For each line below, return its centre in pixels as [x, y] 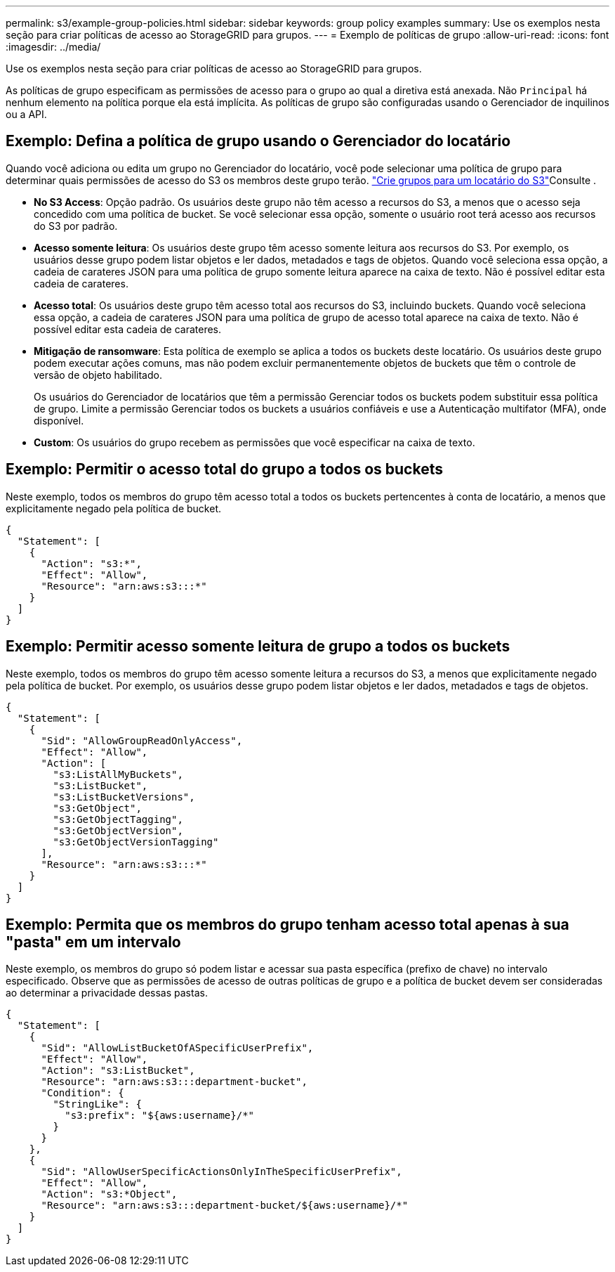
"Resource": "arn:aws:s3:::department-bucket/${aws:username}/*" [225, 1206]
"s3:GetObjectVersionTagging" [136, 842]
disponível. [59, 420]
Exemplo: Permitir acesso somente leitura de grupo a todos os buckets [258, 647]
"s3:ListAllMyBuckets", [118, 774]
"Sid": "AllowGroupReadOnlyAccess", [142, 740]
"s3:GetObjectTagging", [118, 819]
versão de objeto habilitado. [98, 375]
